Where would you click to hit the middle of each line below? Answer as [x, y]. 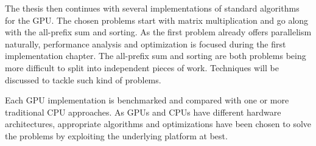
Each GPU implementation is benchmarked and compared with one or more [147, 100]
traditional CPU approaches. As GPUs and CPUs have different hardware [143, 112]
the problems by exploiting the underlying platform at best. [116, 135]
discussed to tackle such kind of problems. [83, 79]
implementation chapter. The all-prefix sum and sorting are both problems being [156, 56]
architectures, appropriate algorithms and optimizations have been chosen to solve [158, 124]
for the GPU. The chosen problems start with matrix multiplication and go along [157, 20]
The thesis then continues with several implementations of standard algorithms [152, 8]
